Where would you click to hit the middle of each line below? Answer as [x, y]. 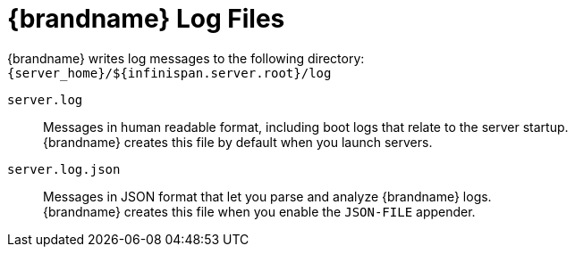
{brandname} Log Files [146, 19]
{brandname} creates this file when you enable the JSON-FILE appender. [259, 211]
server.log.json [64, 169]
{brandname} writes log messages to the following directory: [186, 58]
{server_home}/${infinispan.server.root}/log [169, 73]
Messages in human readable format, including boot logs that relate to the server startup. [306, 127]
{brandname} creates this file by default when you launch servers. [238, 142]
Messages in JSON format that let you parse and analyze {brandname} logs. [267, 196]
